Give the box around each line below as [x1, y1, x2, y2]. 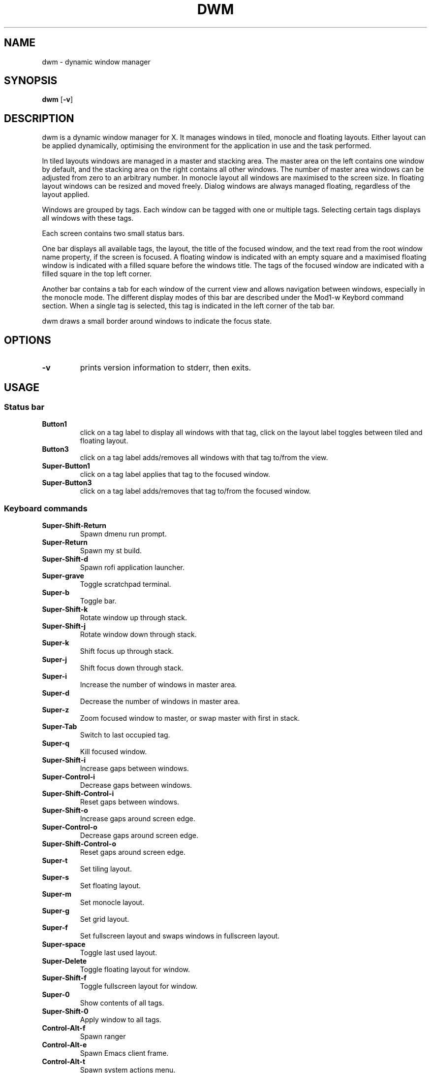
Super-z [42, 705, 69, 714]
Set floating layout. [80, 881, 141, 890]
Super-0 [42, 990, 70, 999]
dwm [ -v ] [42, 95, 73, 104]
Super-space [42, 940, 86, 949]
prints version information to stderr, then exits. [80, 363, 251, 373]
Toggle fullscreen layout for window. [80, 982, 198, 991]
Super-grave [42, 571, 84, 580]
